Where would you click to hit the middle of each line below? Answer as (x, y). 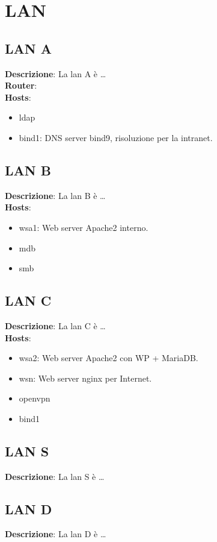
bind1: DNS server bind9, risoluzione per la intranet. (116, 137)
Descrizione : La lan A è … (56, 73)
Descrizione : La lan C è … (55, 325)
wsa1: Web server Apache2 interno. (84, 227)
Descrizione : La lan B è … (55, 195)
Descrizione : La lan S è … (55, 476)
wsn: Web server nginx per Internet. (85, 378)
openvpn (35, 398)
